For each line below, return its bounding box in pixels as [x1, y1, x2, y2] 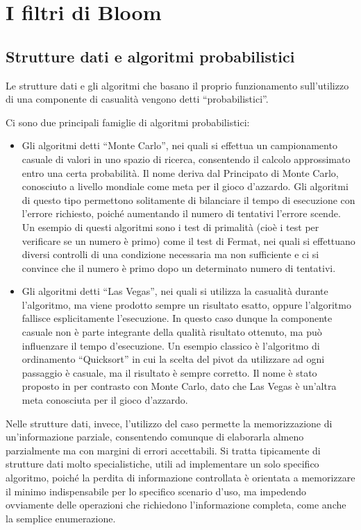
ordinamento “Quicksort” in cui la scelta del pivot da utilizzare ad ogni [22, 352, 325, 366]
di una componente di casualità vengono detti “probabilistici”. [6, 92, 269, 106]
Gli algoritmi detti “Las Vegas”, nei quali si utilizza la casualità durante [22, 284, 328, 298]
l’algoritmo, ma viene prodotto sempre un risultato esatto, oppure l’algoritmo [22, 297, 351, 311]
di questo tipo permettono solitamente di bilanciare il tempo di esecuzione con [22, 192, 355, 207]
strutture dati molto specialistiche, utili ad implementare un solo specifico [6, 456, 319, 471]
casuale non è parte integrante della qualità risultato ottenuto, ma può [22, 325, 322, 339]
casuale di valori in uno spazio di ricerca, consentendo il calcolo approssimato [22, 151, 351, 166]
